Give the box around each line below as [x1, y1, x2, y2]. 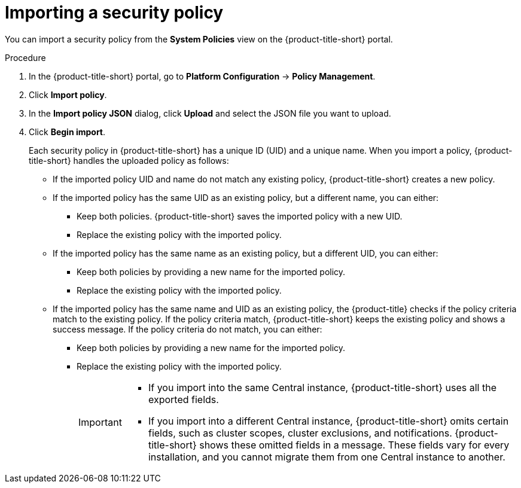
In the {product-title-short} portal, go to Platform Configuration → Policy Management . [29, 71, 376, 81]
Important [78, 416, 122, 428]
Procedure [5, 52, 46, 63]
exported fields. [148, 393, 219, 405]
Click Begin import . [29, 126, 106, 137]
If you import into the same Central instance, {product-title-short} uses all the [148, 381, 497, 394]
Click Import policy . [29, 89, 107, 100]
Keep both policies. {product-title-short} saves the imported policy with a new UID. [77, 211, 403, 221]
